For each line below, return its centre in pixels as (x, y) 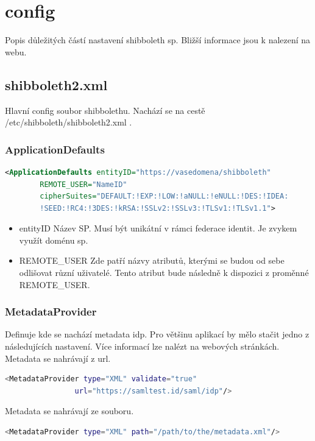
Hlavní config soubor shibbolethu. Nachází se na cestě (105, 110)
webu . (16, 51)
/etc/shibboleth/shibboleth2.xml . (69, 122)
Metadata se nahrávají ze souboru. (69, 411)
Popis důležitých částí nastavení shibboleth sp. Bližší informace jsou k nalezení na (158, 40)
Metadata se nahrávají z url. (58, 358)
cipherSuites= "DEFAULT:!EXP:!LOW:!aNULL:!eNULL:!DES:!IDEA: (164, 196)
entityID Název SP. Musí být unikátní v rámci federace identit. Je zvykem (158, 228)
